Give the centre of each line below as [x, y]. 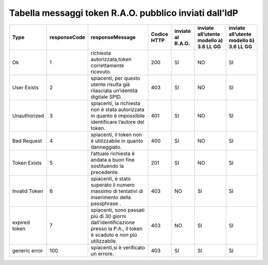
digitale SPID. [106, 97]
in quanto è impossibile [118, 116]
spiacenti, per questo [115, 78]
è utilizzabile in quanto [117, 140]
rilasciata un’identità [114, 90]
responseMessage [113, 37]
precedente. [105, 172]
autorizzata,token [111, 59]
